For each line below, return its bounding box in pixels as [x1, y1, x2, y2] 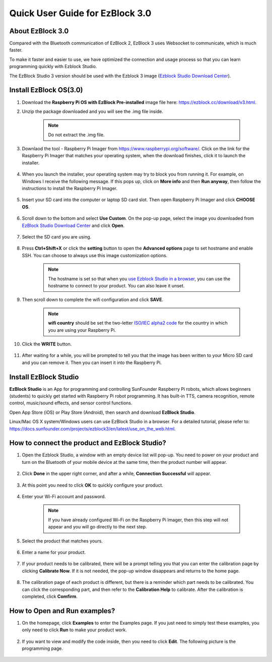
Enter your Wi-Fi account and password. [22, 494, 106, 500]
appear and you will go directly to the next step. [48, 524, 147, 530]
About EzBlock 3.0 [9, 27, 69, 35]
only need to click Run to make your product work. [22, 627, 127, 633]
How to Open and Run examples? [9, 607, 115, 615]
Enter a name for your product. [22, 549, 86, 555]
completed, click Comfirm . [22, 593, 78, 599]
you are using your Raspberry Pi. [48, 327, 116, 333]
